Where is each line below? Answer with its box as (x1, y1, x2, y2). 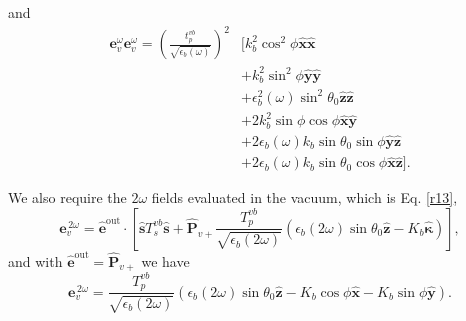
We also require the (8, 187, 127, 208)
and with (8, 250, 63, 271)
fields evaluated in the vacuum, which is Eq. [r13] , (151, 187, 458, 208)
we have (141, 250, 190, 271)
